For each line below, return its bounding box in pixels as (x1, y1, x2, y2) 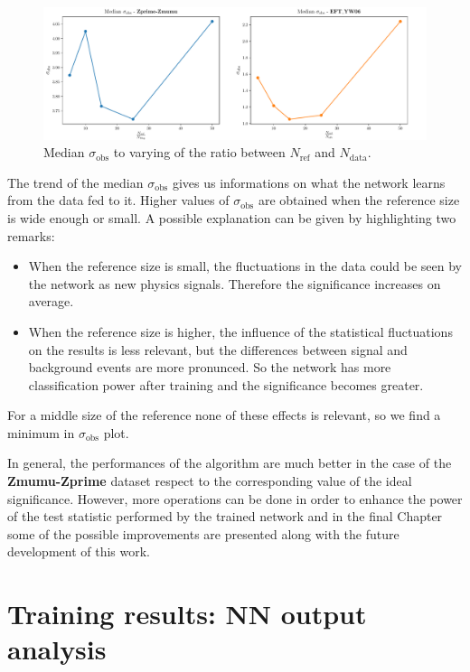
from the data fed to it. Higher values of (7, 191, 230, 210)
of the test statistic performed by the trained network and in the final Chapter (7, 507, 443, 526)
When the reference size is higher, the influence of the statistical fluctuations (28, 322, 453, 341)
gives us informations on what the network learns (172, 173, 446, 191)
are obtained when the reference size (258, 191, 460, 210)
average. (28, 292, 74, 311)
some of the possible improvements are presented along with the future (7, 524, 399, 543)
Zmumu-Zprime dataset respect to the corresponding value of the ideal (7, 471, 412, 490)
